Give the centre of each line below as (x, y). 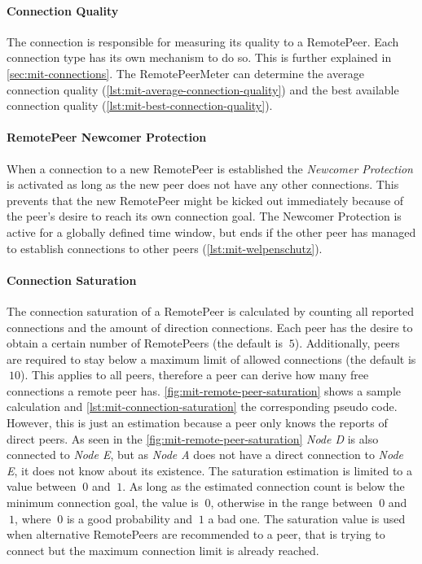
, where (33, 518)
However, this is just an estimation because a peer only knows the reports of (197, 423)
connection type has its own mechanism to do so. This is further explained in (199, 57)
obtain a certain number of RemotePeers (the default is (145, 343)
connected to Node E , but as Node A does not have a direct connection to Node (205, 455)
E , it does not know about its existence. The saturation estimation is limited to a (210, 470)
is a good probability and (130, 518)
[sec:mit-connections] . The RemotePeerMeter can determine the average (185, 73)
